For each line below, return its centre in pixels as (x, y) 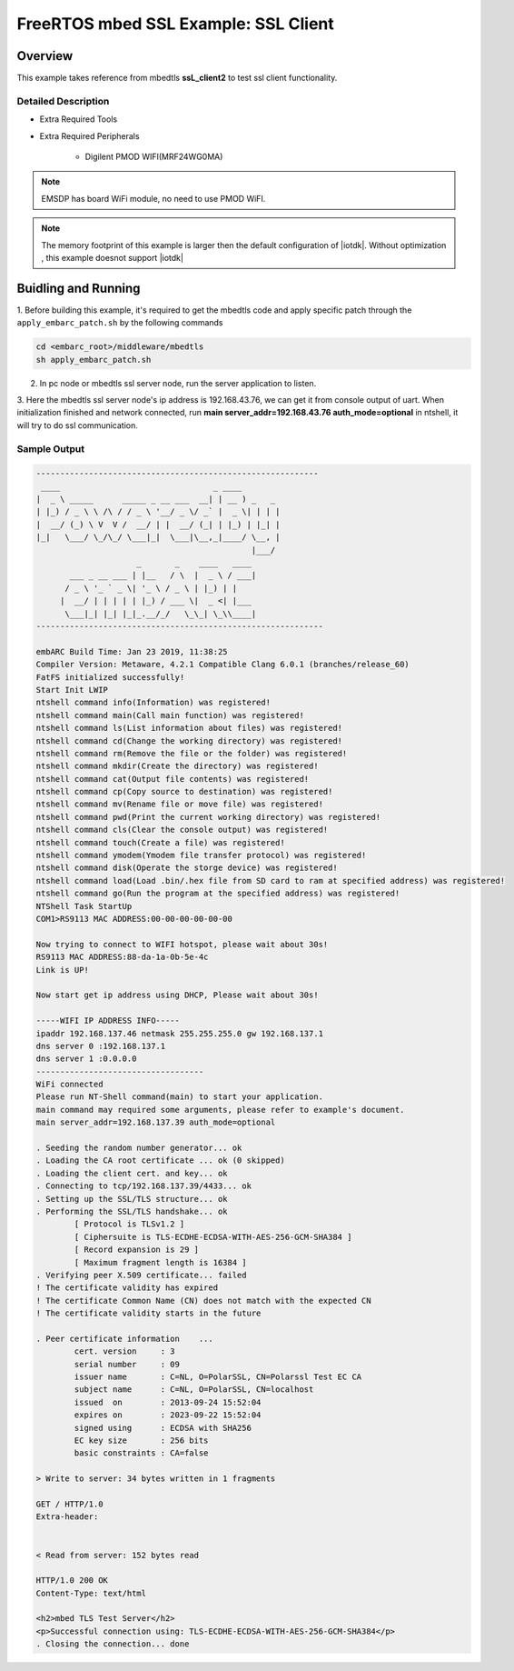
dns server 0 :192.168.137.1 (101, 1046)
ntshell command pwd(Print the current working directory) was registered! (208, 817)
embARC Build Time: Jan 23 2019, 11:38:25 (132, 651)
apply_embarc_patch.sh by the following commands (120, 323)
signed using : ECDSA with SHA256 (163, 1428)
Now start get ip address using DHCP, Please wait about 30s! (177, 995)
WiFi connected (69, 1085)
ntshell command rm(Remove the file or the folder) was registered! (192, 753)
